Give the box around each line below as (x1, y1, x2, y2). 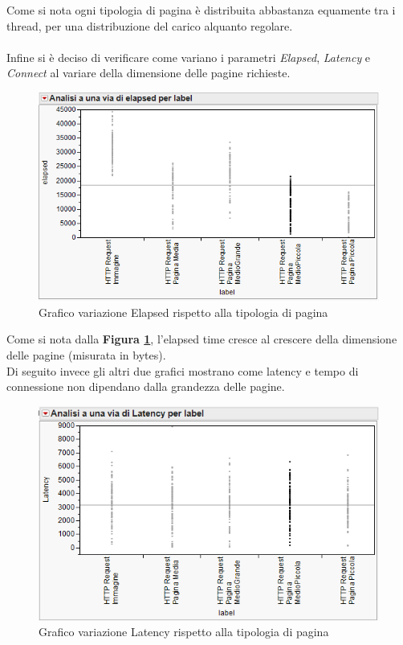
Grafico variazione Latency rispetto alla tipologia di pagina (39, 623, 329, 640)
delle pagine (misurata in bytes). (6, 346, 166, 363)
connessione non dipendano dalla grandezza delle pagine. (6, 378, 285, 395)
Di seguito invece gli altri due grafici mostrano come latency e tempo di (6, 362, 359, 379)
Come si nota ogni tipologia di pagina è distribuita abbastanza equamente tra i (6, 2, 396, 18)
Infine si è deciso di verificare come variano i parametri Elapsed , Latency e (6, 48, 371, 65)
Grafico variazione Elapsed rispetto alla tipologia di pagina (39, 303, 328, 320)
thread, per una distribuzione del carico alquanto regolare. (6, 17, 293, 34)
